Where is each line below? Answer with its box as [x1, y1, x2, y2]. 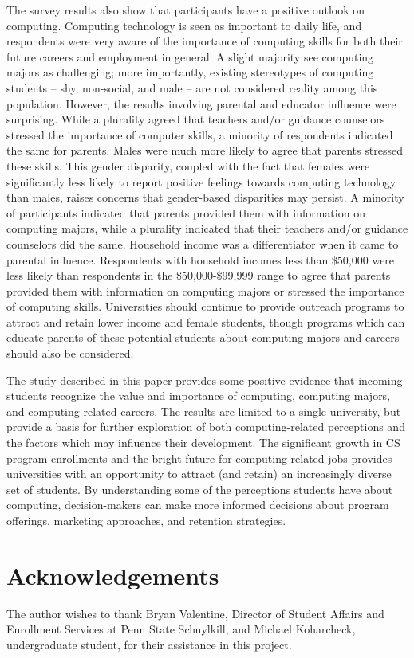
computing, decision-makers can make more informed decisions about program [6, 496, 389, 513]
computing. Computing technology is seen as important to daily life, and [6, 17, 362, 33]
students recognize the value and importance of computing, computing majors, [6, 387, 391, 404]
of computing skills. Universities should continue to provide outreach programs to [6, 298, 404, 315]
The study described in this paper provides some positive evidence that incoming [6, 371, 403, 388]
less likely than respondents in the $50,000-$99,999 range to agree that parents [6, 267, 391, 284]
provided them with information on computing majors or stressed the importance [6, 282, 404, 299]
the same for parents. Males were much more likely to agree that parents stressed [6, 142, 403, 159]
